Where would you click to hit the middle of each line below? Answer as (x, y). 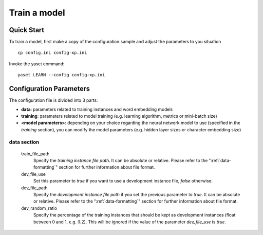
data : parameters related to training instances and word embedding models (97, 109)
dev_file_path (35, 188)
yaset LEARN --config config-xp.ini (61, 75)
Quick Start (27, 30)
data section (24, 142)
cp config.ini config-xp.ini (52, 53)
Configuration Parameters (49, 89)
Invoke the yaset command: (37, 64)
